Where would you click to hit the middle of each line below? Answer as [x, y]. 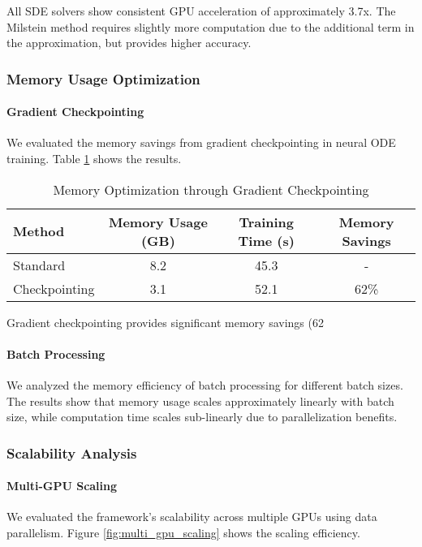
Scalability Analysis [72, 452]
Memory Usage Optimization [103, 78]
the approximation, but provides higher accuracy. [129, 43]
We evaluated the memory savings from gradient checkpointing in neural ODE [201, 142]
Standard [39, 265]
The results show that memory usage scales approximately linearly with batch [200, 401]
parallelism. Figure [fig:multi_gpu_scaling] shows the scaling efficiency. [183, 533]
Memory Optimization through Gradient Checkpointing [211, 189]
